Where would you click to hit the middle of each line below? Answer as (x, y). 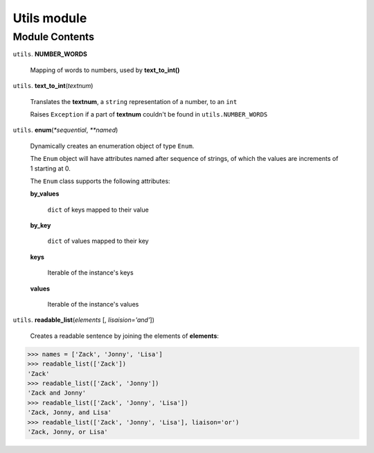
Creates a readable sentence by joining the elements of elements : (125, 336)
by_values (45, 194)
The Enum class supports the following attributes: (100, 181)
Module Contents (54, 37)
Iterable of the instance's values (93, 305)
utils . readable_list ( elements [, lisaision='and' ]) (84, 320)
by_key (41, 225)
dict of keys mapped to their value (98, 210)
